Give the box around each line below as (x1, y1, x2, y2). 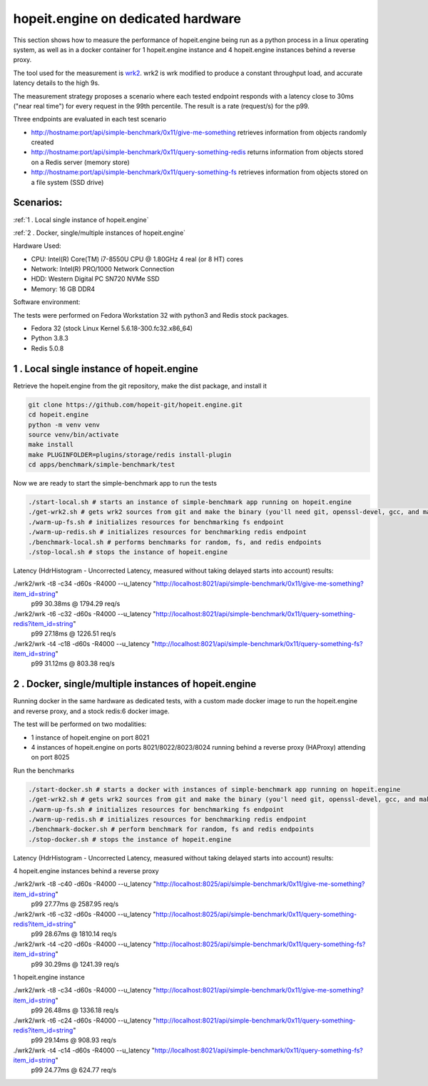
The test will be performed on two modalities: (13, 720, 147, 728)
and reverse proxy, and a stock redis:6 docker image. (13, 707, 170, 715)
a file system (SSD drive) (31, 178, 104, 186)
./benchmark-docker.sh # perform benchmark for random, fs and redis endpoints (28, 825, 315, 833)
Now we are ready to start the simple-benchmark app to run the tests (13, 479, 218, 488)
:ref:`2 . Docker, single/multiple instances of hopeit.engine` (13, 228, 185, 237)
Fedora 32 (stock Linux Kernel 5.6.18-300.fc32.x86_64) (31, 324, 193, 333)
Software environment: (13, 298, 81, 306)
